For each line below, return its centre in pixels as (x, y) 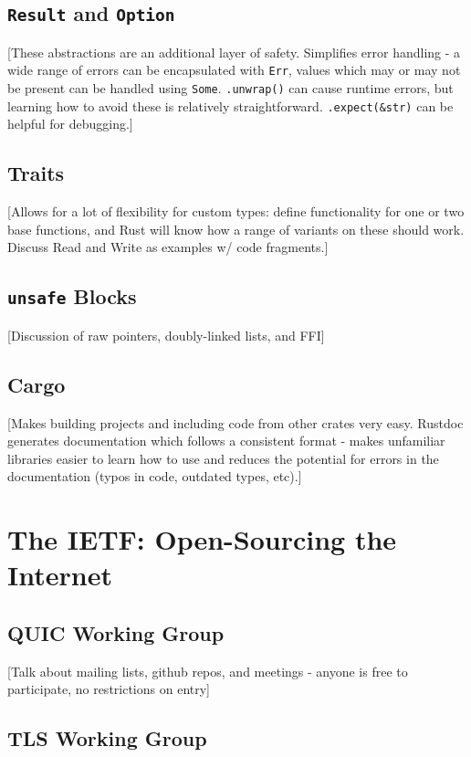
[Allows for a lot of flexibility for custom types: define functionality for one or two (236, 211)
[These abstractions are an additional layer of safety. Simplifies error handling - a (234, 52)
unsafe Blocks (72, 296)
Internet (60, 575)
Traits (36, 173)
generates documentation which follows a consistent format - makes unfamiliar (226, 441)
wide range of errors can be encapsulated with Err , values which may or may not (234, 70)
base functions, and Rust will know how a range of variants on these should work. (236, 229)
